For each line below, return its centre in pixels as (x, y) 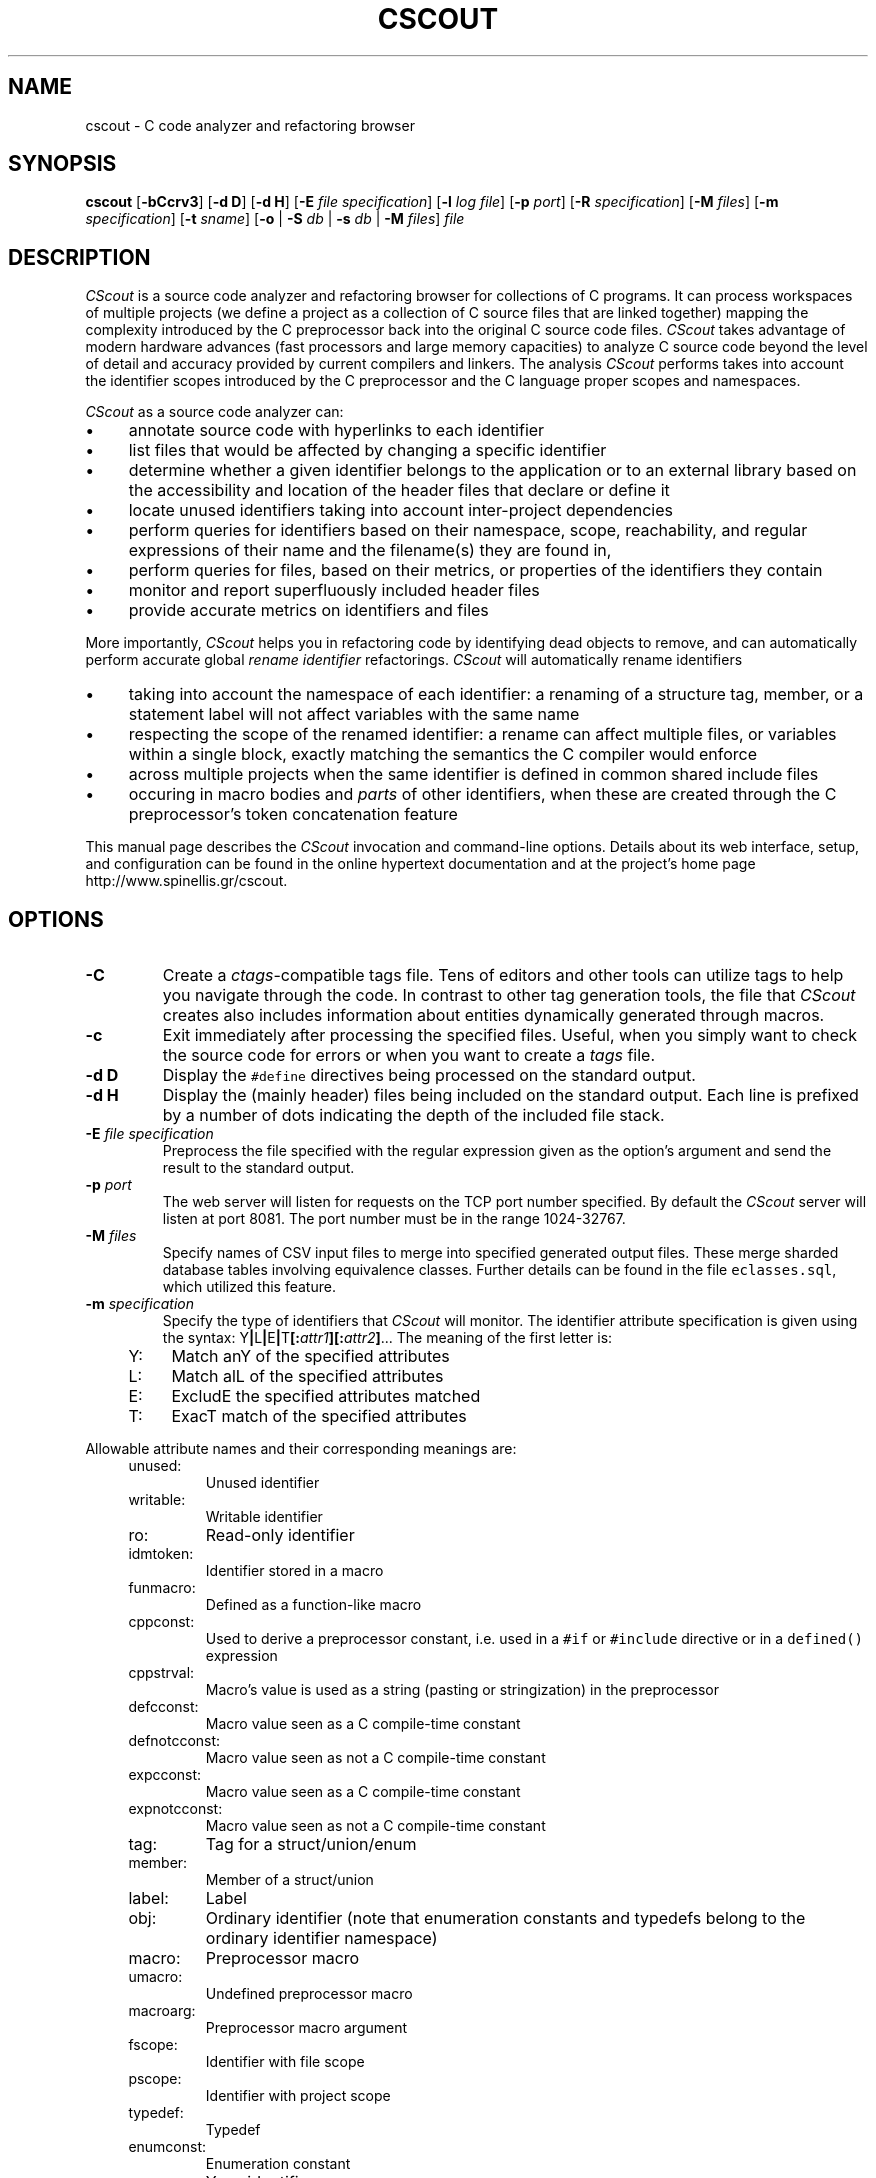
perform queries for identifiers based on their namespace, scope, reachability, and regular (468, 530)
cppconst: (161, 1622)
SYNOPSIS (62, 164)
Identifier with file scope (285, 2062)
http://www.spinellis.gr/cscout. (186, 881)
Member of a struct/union (289, 1880)
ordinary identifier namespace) (321, 1938)
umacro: (155, 1977)
